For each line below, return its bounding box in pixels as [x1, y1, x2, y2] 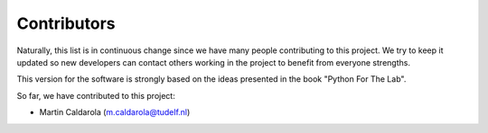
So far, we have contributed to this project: [16, 90, 175, 101]
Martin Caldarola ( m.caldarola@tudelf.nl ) [39, 107, 191, 118]
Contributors [16, 13, 117, 33]
